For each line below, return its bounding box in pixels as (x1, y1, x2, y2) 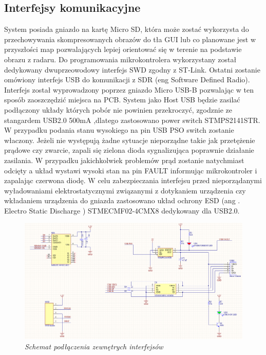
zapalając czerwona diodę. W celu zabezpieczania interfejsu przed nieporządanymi (4, 175, 262, 186)
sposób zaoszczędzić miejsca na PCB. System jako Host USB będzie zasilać (4, 94, 240, 105)
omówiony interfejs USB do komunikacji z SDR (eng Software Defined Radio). (4, 74, 250, 85)
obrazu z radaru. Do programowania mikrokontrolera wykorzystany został (4, 54, 237, 64)
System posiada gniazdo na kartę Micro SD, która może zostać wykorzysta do (4, 24, 249, 34)
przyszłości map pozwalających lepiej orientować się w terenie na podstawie (4, 44, 242, 55)
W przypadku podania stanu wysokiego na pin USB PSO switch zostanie (4, 125, 234, 135)
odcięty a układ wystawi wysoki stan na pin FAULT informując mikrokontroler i (4, 165, 257, 175)
